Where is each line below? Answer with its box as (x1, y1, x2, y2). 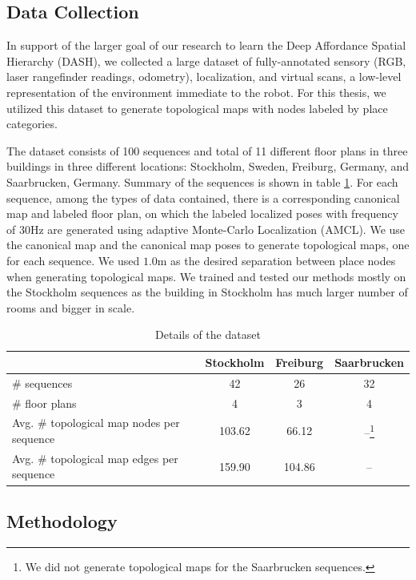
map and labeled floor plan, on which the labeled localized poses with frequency (6, 205, 398, 222)
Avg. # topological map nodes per (12, 414, 180, 431)
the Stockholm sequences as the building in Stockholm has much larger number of (6, 284, 408, 300)
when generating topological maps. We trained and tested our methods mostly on (6, 268, 406, 284)
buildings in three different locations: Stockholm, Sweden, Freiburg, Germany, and (6, 158, 410, 175)
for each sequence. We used (6, 252, 140, 268)
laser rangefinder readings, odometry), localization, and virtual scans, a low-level (6, 68, 402, 85)
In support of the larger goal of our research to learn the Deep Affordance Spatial (6, 37, 406, 54)
